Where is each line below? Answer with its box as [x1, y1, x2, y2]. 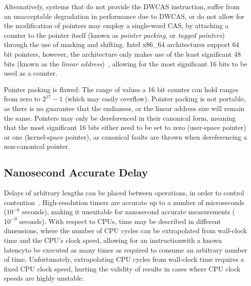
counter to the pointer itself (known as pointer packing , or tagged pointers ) [4, 30, 225, 40]
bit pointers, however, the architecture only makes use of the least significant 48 [4, 48, 241, 59]
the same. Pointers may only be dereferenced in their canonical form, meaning [4, 112, 236, 123]
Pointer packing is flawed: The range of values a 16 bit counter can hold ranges [4, 84, 238, 94]
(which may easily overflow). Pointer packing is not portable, [65, 94, 246, 104]
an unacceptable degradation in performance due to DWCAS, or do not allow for [4, 11, 245, 21]
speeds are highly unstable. [4, 273, 84, 283]
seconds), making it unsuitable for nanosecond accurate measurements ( [22, 207, 235, 217]
